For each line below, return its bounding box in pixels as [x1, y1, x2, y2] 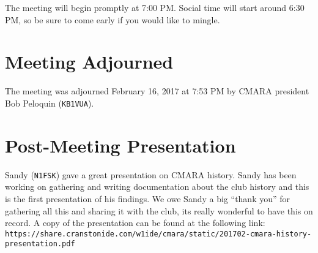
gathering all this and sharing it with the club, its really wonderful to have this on [5, 204, 313, 217]
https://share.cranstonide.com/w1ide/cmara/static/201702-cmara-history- [5, 229, 312, 238]
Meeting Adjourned [5, 49, 174, 74]
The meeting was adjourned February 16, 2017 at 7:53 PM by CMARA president [5, 85, 309, 97]
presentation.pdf [5, 240, 75, 249]
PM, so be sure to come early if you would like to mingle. [5, 13, 220, 26]
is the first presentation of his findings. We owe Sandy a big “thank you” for [5, 192, 290, 205]
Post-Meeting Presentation [5, 132, 236, 157]
